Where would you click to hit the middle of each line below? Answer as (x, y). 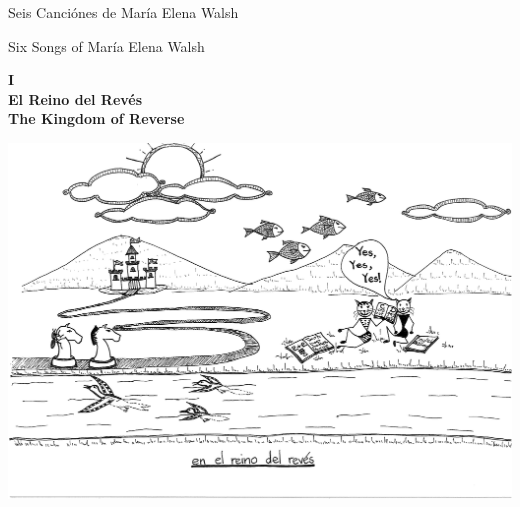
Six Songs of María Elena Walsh (106, 45)
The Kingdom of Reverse (96, 118)
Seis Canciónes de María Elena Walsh (123, 12)
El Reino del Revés (75, 98)
